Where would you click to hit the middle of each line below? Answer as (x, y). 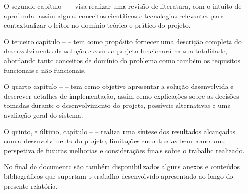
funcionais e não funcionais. (45, 70)
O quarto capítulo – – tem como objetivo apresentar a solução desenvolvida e (119, 86)
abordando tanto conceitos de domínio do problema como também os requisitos (122, 60)
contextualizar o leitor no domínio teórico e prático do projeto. (97, 25)
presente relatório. (31, 185)
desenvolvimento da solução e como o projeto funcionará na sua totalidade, (116, 51)
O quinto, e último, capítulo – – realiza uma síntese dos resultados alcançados (120, 131)
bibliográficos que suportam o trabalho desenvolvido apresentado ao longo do (119, 176)
